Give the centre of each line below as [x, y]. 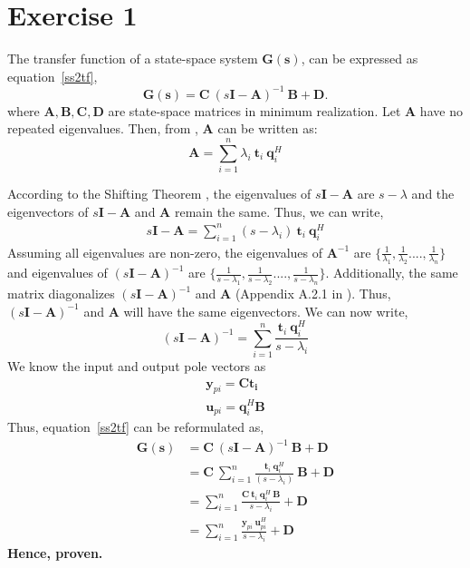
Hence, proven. [55, 553]
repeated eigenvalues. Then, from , [103, 128]
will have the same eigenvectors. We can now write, [266, 311]
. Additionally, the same [392, 273]
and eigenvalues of [58, 273]
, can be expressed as [360, 59]
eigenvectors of [48, 211]
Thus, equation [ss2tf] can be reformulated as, [136, 427]
